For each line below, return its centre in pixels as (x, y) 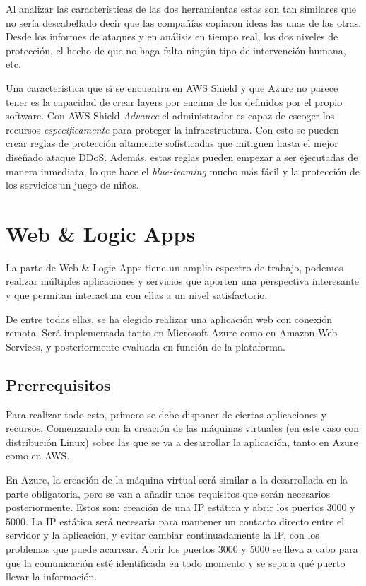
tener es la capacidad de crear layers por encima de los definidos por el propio (174, 101)
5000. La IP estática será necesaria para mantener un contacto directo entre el (175, 521)
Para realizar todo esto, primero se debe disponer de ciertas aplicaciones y (166, 414)
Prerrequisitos (58, 384)
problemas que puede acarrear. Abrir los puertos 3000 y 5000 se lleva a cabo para (182, 548)
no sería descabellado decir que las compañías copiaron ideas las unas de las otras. (184, 22)
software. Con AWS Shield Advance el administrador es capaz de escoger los (170, 116)
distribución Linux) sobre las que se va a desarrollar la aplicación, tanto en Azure (182, 441)
